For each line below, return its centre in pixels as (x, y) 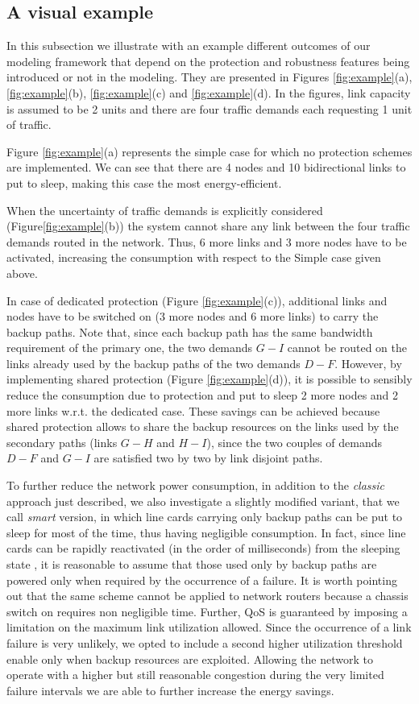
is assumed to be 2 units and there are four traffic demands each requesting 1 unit (209, 108)
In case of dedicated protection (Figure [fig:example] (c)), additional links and (197, 300)
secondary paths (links (62, 442)
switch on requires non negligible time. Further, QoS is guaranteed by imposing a (207, 611)
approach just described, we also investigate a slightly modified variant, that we (203, 501)
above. (22, 273)
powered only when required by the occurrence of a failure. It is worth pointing (202, 580)
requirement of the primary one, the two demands (130, 348)
